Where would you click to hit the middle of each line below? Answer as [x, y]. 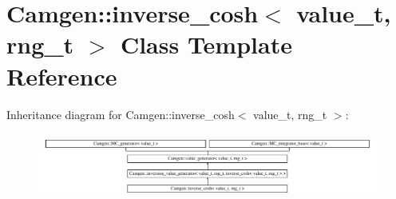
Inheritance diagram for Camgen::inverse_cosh [121, 114]
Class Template [206, 44]
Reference [62, 76]
